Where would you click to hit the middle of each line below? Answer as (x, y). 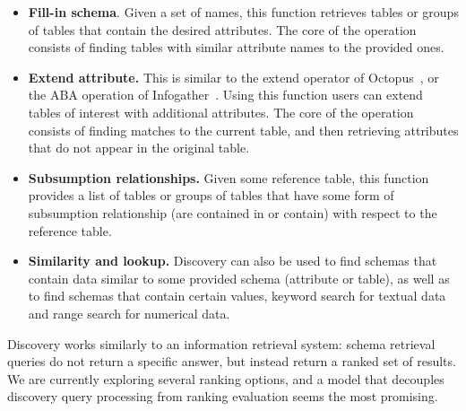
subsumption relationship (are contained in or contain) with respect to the (233, 212)
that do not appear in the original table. (139, 148)
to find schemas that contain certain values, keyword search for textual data (237, 296)
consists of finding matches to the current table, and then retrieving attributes (243, 130)
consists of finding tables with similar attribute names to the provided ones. (236, 47)
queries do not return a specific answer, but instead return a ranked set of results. (232, 361)
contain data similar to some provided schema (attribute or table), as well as (239, 278)
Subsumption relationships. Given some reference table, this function (229, 177)
